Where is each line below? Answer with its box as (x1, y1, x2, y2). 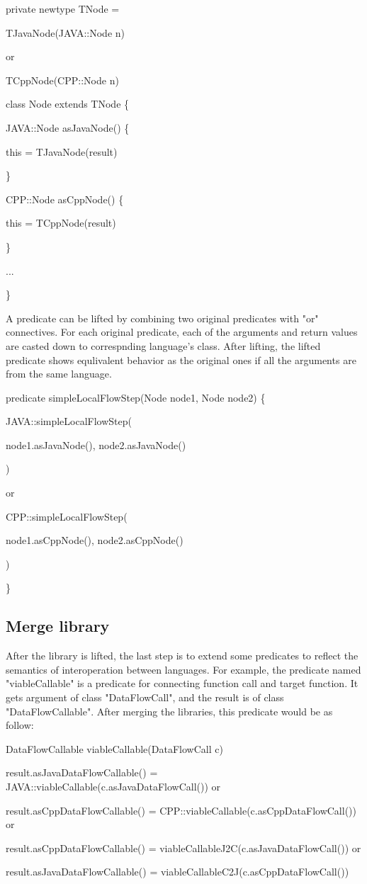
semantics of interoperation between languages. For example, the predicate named (6, 662, 361, 676)
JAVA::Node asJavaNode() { (6, 120, 130, 135)
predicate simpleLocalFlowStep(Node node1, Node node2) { (6, 390, 266, 404)
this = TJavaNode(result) (6, 144, 118, 159)
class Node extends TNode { (6, 96, 130, 111)
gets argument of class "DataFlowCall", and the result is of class (6, 690, 284, 705)
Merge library (6, 615, 110, 637)
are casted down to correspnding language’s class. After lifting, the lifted (6, 338, 321, 353)
